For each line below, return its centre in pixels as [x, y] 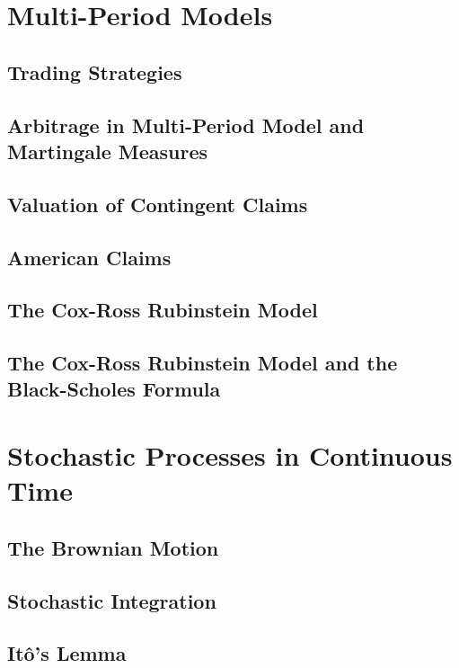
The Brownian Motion [113, 547]
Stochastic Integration [112, 600]
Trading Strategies [95, 71]
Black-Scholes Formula [114, 389]
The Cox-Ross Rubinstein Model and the [203, 363]
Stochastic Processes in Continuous [230, 455]
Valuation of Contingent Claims [158, 204]
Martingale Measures [107, 151]
